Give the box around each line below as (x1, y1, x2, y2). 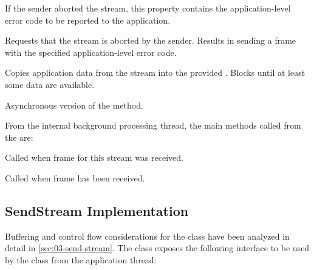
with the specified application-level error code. (5, 46, 177, 58)
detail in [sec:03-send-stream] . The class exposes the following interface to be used (5, 241, 310, 254)
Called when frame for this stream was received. (5, 151, 183, 164)
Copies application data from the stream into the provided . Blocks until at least (5, 66, 305, 79)
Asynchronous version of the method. (5, 98, 143, 111)
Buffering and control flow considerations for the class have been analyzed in (5, 229, 290, 242)
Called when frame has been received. (5, 171, 145, 184)
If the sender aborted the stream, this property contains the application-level (5, 2, 291, 14)
